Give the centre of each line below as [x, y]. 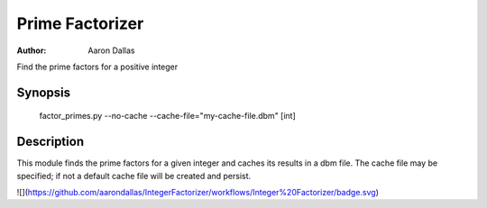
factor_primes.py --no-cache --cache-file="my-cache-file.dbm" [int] [168, 116]
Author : [32, 50]
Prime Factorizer [80, 23]
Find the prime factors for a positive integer [97, 67]
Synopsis [44, 92]
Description [51, 142]
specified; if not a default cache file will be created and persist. [134, 176]
